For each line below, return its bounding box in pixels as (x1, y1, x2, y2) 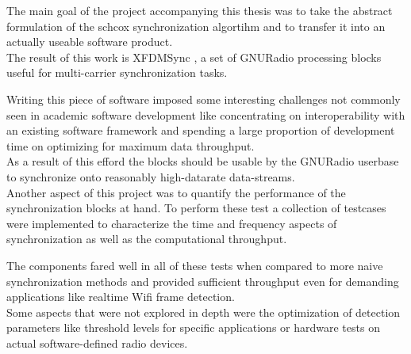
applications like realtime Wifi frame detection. (6, 288, 235, 305)
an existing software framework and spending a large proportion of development (6, 122, 395, 139)
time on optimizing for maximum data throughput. (6, 137, 255, 154)
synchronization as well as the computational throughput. (6, 230, 287, 247)
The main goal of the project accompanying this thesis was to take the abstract (6, 2, 393, 18)
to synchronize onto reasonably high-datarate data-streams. (6, 168, 295, 185)
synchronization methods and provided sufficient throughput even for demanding (6, 272, 399, 289)
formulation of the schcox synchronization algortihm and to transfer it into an (6, 17, 386, 34)
